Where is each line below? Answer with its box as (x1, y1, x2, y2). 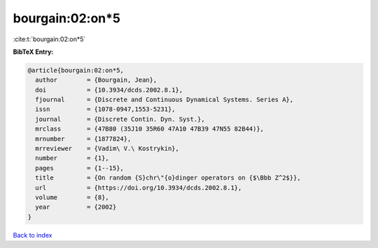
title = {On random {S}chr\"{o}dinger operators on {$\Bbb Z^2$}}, (35, 174, 301, 182)
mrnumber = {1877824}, (35, 135, 132, 143)
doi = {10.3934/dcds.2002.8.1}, (35, 86, 183, 94)
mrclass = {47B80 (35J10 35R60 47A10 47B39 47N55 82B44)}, (35, 125, 265, 133)
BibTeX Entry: (13, 48, 54, 56)
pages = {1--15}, (35, 164, 124, 172)
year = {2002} (35, 203, 117, 211)
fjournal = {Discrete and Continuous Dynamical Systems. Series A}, (35, 96, 294, 104)
